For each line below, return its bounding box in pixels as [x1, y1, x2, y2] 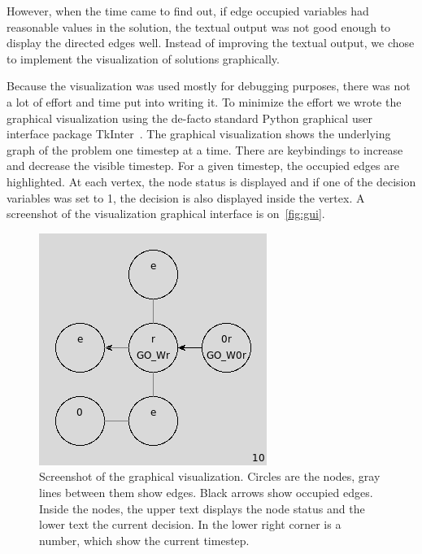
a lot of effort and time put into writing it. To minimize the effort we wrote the [7, 93, 402, 110]
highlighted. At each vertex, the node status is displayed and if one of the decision [7, 172, 416, 190]
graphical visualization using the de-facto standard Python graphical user [7, 109, 372, 126]
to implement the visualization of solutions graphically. [7, 50, 280, 67]
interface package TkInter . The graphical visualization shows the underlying [7, 125, 391, 142]
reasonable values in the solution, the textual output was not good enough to [7, 18, 391, 35]
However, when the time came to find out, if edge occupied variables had [7, 2, 369, 19]
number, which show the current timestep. [39, 531, 250, 548]
